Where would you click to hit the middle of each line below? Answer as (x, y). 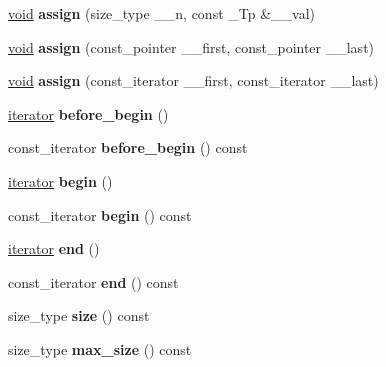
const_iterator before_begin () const (128, 147)
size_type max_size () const (100, 348)
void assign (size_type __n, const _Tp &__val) (161, 13)
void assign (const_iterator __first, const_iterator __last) (193, 80)
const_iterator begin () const (100, 214)
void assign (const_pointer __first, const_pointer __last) (191, 46)
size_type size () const (79, 315)
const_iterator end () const (93, 281)
